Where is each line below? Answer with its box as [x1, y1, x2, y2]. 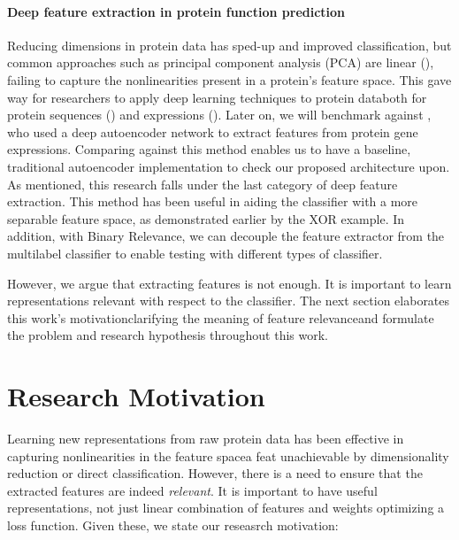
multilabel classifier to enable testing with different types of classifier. [7, 243, 383, 262]
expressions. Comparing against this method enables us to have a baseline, [7, 140, 411, 158]
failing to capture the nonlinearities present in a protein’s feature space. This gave [7, 70, 452, 89]
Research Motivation [7, 378, 265, 414]
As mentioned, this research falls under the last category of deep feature [7, 174, 398, 193]
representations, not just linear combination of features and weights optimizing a [7, 498, 445, 517]
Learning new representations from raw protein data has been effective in [7, 429, 404, 448]
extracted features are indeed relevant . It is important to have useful [7, 481, 378, 499]
